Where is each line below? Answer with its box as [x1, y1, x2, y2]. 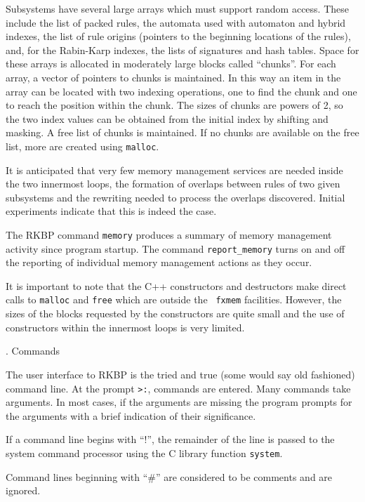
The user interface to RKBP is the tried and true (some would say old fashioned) [6, 366, 355, 381]
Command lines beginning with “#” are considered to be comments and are [6, 469, 333, 484]
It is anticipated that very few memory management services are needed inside [6, 162, 343, 177]
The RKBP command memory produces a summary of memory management [6, 227, 332, 242]
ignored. [6, 483, 41, 498]
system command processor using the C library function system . [6, 445, 283, 460]
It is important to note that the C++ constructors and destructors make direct [6, 278, 347, 293]
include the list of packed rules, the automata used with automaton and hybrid [6, 15, 346, 29]
